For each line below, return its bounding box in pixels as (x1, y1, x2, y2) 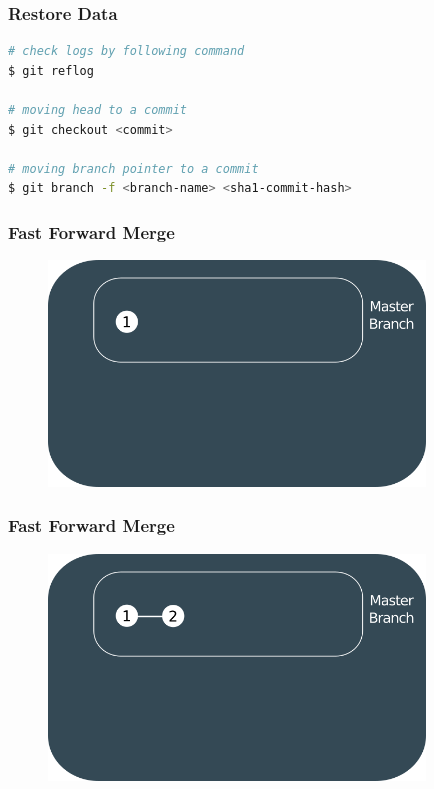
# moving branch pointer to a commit (8, 161, 259, 176)
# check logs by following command (8, 44, 245, 59)
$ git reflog (8, 63, 94, 78)
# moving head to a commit (8, 103, 187, 117)
